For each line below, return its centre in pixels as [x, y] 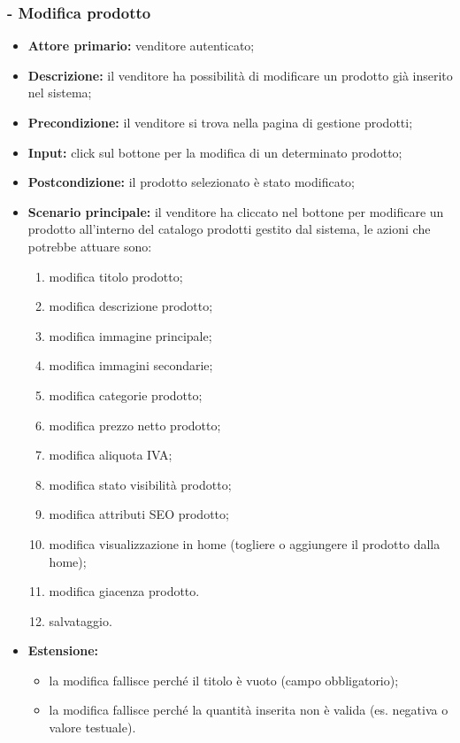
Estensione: [63, 650]
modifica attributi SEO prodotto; [139, 514]
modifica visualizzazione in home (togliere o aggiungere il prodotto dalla [245, 543]
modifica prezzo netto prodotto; [135, 425]
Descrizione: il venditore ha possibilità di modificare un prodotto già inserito [240, 75]
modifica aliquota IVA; [111, 455]
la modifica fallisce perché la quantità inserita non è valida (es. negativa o [249, 710]
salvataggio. [80, 620]
